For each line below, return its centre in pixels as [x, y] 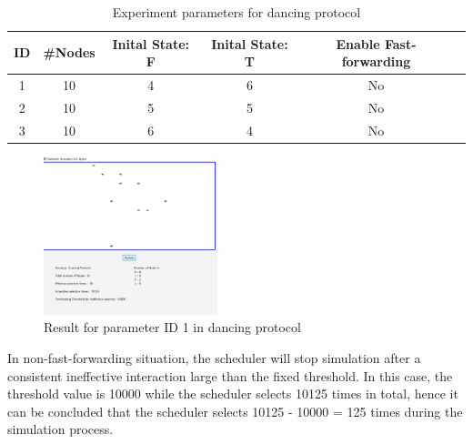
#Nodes [69, 52]
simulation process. [60, 429]
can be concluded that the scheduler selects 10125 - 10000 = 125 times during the [235, 411]
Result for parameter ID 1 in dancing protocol [172, 327]
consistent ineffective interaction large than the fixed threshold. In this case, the [230, 375]
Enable [358, 43]
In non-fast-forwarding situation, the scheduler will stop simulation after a [214, 358]
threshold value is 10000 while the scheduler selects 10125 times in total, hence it [233, 394]
